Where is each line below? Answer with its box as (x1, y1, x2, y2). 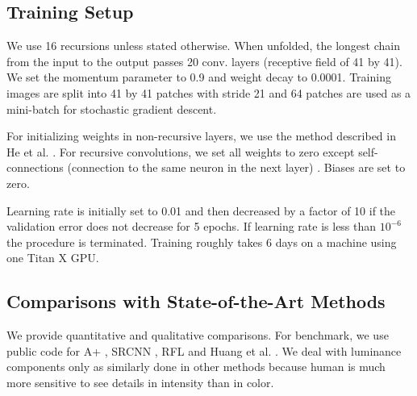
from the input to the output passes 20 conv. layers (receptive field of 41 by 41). (6, 52, 402, 69)
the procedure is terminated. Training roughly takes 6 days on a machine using (6, 233, 397, 250)
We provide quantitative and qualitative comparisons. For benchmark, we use (6, 327, 389, 344)
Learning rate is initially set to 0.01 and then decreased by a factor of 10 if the (6, 202, 396, 219)
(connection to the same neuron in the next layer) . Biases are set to (67, 159, 406, 176)
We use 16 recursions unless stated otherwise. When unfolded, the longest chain (6, 37, 400, 54)
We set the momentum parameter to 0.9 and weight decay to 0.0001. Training (6, 69, 391, 85)
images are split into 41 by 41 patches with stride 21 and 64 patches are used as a (6, 84, 411, 101)
